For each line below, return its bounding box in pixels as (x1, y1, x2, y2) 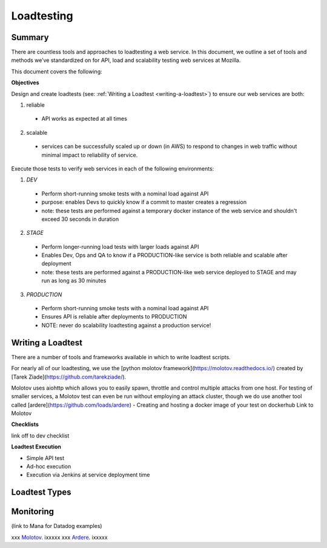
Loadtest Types (11, 487, 71, 498)
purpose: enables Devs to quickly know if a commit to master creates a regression (41, 198, 247, 206)
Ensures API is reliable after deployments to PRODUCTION (41, 313, 187, 320)
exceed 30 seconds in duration (41, 215, 119, 223)
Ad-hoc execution (26, 463, 71, 470)
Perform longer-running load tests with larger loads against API (41, 243, 199, 250)
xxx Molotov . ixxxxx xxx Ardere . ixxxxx (11, 533, 108, 541)
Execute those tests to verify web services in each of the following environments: (11, 164, 214, 172)
